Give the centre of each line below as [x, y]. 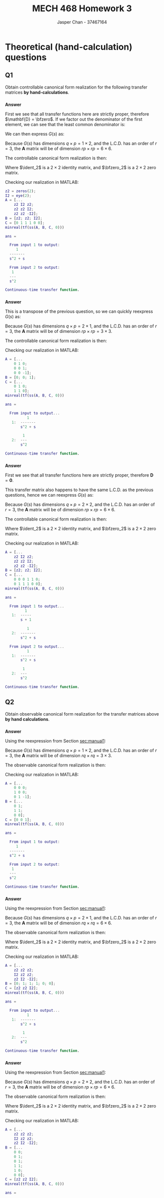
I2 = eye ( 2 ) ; [18, 196]
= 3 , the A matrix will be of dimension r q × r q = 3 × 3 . [59, 755]
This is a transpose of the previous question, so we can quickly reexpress [79, 311]
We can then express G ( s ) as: [35, 134]
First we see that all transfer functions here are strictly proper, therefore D [79, 475]
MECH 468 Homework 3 [82, 9]
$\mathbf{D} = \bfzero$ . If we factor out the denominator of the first [74, 119]
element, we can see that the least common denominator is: [65, 124]
